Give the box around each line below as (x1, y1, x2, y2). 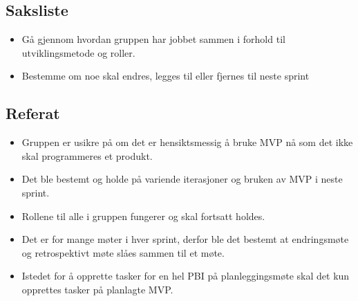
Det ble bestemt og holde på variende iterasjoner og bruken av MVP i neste (21, 172, 343, 186)
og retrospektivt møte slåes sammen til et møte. (21, 245, 225, 259)
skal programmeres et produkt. (21, 148, 153, 163)
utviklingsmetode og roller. (21, 45, 135, 60)
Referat (6, 102, 60, 124)
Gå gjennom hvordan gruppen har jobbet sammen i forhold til (21, 32, 285, 46)
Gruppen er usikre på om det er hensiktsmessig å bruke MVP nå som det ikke (21, 135, 353, 149)
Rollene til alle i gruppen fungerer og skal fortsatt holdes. (21, 208, 265, 223)
